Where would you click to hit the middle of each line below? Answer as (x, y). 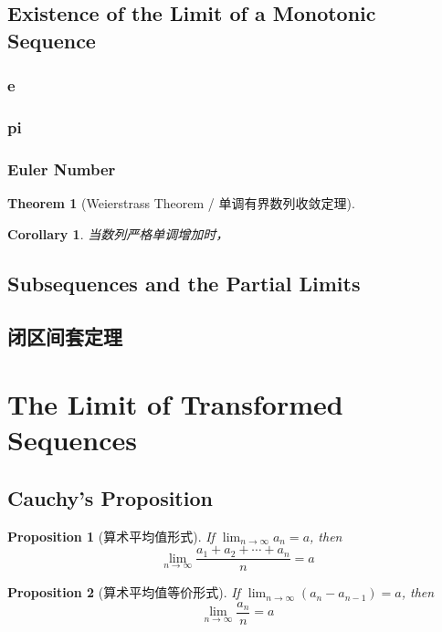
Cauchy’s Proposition (110, 497)
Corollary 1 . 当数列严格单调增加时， (118, 233)
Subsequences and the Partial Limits (184, 283)
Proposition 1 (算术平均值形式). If (111, 536)
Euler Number (62, 169)
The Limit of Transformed (175, 404)
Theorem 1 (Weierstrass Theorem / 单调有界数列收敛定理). (181, 203)
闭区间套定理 (65, 337)
